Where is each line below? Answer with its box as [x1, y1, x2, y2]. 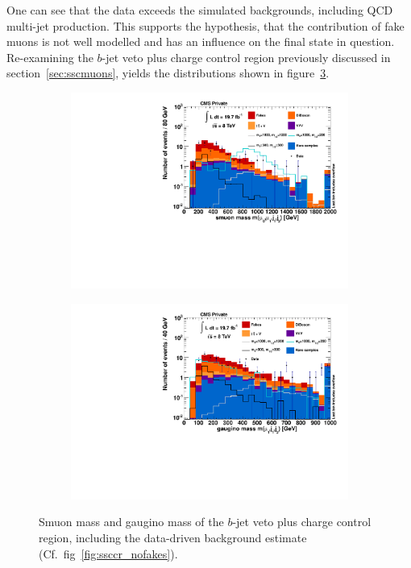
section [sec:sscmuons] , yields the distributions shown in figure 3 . [6, 64, 330, 81]
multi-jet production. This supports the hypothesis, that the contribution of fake [6, 17, 405, 34]
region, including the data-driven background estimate [39, 529, 307, 545]
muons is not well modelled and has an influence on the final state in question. [6, 33, 395, 50]
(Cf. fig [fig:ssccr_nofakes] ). [39, 545, 178, 562]
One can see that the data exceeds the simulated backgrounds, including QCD [6, 2, 393, 18]
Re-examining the [6, 48, 93, 65]
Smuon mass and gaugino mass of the [39, 513, 224, 530]
